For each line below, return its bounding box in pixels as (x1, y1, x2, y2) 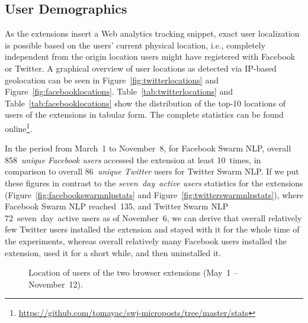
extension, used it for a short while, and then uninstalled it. (5, 246, 222, 259)
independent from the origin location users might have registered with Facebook (5, 50, 296, 63)
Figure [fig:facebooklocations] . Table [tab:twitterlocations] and (5, 85, 233, 98)
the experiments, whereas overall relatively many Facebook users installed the (5, 234, 287, 247)
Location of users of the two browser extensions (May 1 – (28, 266, 238, 279)
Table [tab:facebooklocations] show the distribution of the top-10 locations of (5, 96, 286, 109)
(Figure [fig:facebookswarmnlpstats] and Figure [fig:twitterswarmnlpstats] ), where (5, 188, 303, 201)
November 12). (28, 277, 83, 290)
